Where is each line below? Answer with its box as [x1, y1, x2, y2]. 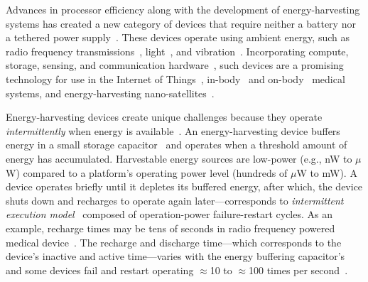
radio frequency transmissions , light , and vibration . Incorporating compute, [6, 43, 349, 58]
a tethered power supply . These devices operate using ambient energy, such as [6, 30, 350, 45]
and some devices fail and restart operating [6, 262, 194, 277]
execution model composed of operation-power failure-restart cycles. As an [6, 207, 332, 222]
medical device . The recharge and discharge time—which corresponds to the [6, 234, 342, 249]
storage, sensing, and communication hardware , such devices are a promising [6, 58, 344, 72]
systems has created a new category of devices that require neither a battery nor [6, 16, 356, 31]
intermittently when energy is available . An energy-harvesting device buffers [6, 123, 340, 138]
